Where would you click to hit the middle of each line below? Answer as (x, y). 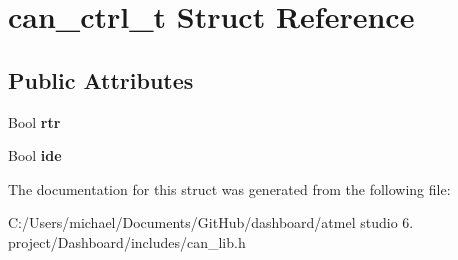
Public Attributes (101, 79)
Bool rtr (34, 121)
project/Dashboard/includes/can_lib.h (127, 241)
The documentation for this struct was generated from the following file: (229, 188)
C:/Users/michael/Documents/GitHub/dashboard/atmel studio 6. (211, 222)
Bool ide (35, 155)
